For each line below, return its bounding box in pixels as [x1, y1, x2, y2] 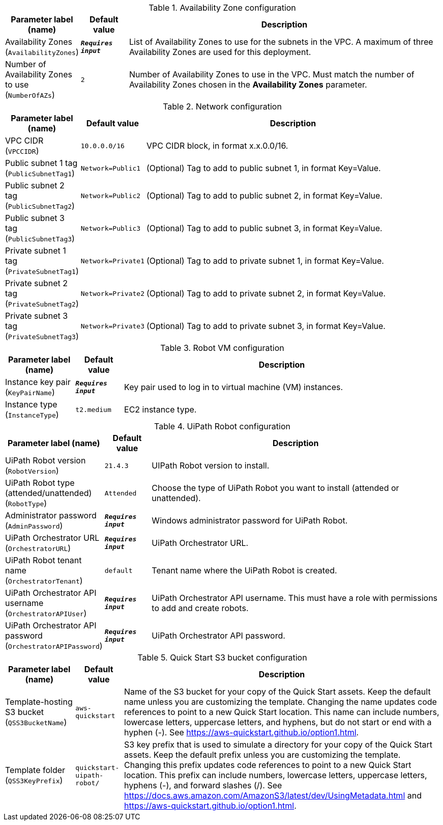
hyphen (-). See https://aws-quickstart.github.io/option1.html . [124, 727, 359, 737]
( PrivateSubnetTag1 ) [5, 266, 79, 276]
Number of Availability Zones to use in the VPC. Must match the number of [129, 69, 415, 79]
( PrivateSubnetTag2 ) [5, 298, 79, 309]
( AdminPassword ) [5, 520, 63, 531]
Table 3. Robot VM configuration [160, 343, 284, 353]
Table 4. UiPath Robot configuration [154, 421, 290, 431]
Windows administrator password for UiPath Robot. [152, 515, 348, 526]
